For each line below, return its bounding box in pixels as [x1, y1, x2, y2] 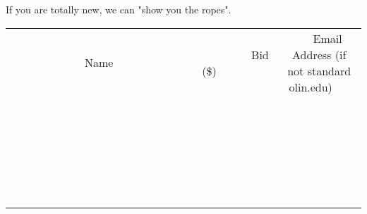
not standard [287, 62, 351, 79]
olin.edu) [289, 78, 332, 95]
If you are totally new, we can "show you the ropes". [6, 2, 231, 16]
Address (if [292, 46, 347, 63]
